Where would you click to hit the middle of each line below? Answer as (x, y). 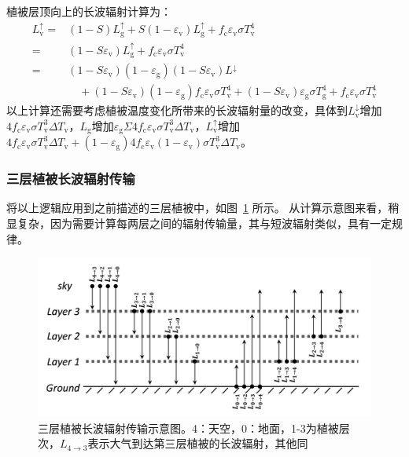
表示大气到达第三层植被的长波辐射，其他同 (198, 443)
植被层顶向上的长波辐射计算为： (89, 11)
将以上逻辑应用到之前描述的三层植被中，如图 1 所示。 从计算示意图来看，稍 (203, 208)
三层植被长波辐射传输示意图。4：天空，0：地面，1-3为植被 (188, 428)
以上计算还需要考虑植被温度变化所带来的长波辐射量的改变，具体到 (177, 110)
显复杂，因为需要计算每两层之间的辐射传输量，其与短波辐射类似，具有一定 (199, 223)
